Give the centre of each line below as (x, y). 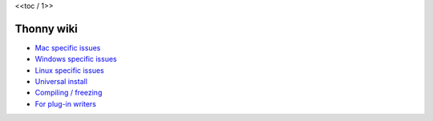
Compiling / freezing (69, 93)
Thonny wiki (46, 28)
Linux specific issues (69, 70)
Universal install (61, 82)
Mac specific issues (68, 47)
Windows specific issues (76, 59)
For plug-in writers (65, 103)
